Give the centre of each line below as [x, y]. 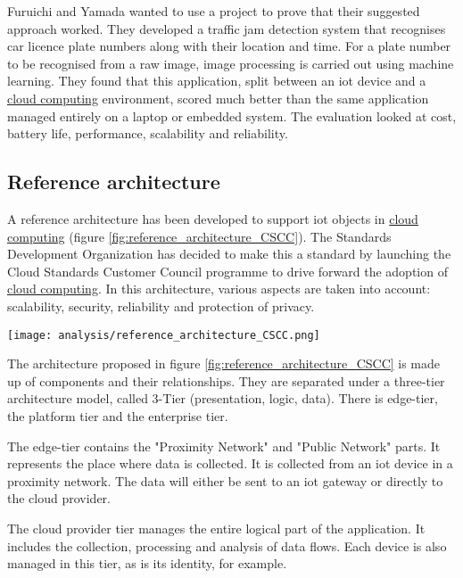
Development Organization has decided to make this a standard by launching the [229, 254]
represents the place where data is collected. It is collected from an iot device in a [230, 463]
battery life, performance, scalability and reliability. [148, 133]
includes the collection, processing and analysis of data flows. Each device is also [227, 545]
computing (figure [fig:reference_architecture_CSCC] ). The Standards [199, 236]
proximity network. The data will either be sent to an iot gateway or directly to [225, 480]
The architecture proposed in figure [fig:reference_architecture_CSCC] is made [224, 363]
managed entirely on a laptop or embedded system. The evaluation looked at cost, [232, 116]
